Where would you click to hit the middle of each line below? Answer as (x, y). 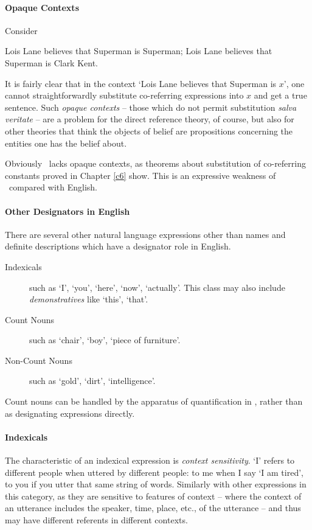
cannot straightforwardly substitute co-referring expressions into (124, 95)
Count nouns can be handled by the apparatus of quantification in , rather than (154, 401)
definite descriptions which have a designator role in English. (118, 246)
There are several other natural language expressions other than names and (145, 234)
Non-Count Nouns (39, 360)
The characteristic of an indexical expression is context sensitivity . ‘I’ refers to (150, 460)
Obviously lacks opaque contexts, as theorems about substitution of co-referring (155, 163)
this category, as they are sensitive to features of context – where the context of (153, 496)
